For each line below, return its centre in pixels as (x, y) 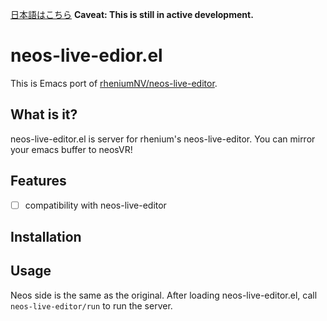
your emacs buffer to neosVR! (71, 149)
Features (38, 181)
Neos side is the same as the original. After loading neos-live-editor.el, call (164, 295)
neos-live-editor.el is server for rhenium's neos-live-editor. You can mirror (163, 139)
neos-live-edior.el (86, 55)
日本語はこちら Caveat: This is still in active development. (132, 14)
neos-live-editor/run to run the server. (91, 305)
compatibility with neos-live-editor (95, 205)
